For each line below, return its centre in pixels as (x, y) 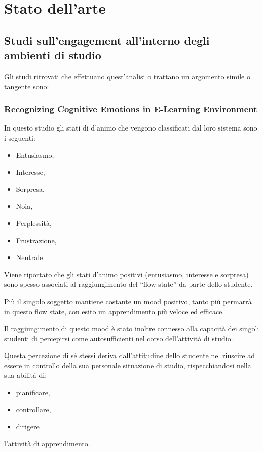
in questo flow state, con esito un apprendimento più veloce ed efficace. (114, 311)
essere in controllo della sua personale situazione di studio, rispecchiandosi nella (128, 365)
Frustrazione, (36, 240)
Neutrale (29, 257)
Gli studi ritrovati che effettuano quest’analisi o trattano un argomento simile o (127, 76)
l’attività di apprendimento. (47, 443)
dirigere (28, 426)
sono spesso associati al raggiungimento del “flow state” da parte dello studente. (128, 284)
